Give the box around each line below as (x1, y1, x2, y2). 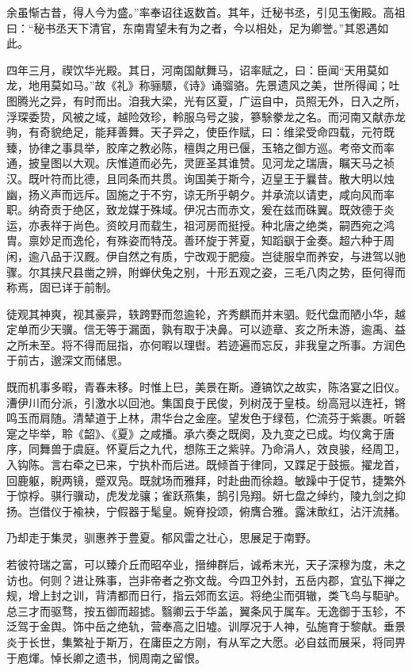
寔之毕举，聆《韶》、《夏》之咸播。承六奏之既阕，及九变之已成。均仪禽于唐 (6, 425, 395, 441)
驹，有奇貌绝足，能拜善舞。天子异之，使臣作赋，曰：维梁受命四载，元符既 (6, 124, 395, 140)
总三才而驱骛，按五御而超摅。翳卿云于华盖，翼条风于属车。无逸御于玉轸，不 (6, 602, 406, 619)
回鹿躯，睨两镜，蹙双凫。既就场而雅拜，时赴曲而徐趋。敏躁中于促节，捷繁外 (6, 471, 406, 488)
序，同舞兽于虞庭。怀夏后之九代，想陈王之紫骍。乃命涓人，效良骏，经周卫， (6, 440, 406, 457)
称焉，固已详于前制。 (6, 279, 117, 295)
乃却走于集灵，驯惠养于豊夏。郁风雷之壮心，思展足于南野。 (6, 529, 317, 546)
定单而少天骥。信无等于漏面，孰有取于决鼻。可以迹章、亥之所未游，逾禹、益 (6, 321, 406, 337)
